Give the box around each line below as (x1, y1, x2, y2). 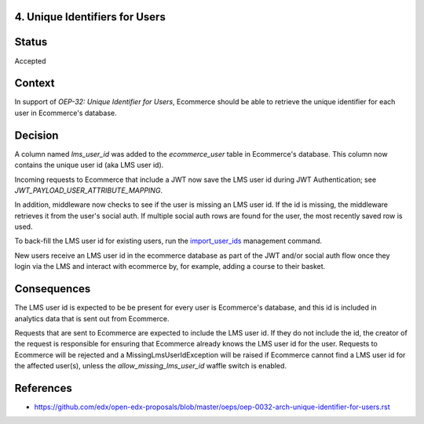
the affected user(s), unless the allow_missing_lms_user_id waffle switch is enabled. (14, 361, 287, 371)
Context (14, 77, 55, 90)
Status (14, 35, 48, 49)
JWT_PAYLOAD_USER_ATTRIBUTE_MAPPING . (14, 185, 163, 195)
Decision (14, 129, 59, 142)
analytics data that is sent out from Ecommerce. (14, 313, 170, 323)
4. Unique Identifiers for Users (14, 10, 166, 24)
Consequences (14, 282, 91, 295)
